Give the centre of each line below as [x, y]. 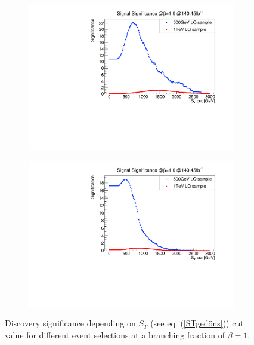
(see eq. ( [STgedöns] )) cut [197, 323]
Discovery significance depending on [70, 323]
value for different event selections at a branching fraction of [115, 335]
